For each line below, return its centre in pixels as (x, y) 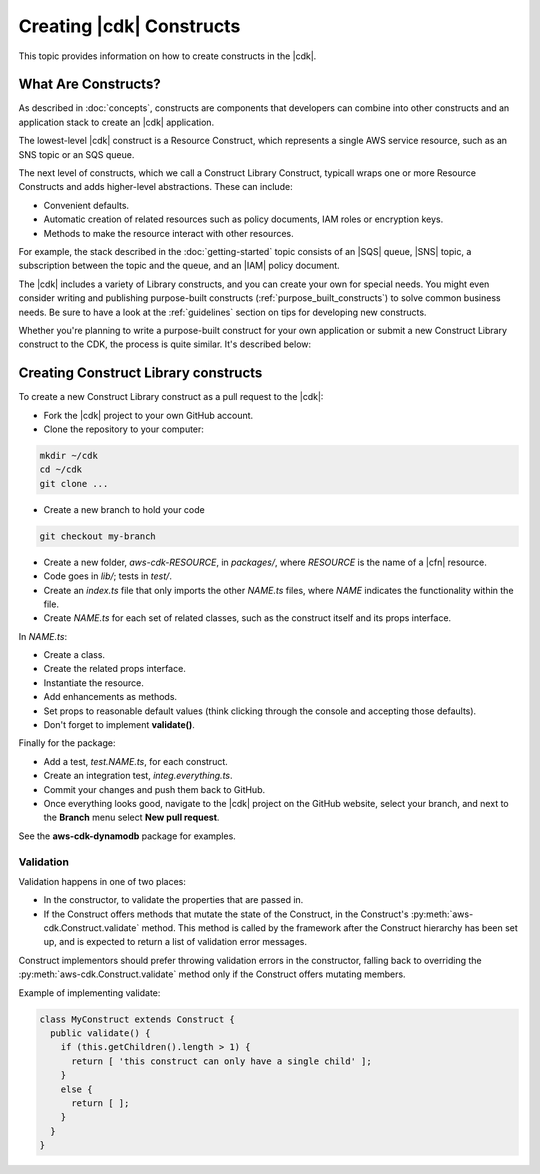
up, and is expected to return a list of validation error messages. (175, 942)
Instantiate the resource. (94, 682)
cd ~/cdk (61, 469)
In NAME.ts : (43, 636)
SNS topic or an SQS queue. (76, 154)
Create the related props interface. (115, 669)
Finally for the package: (67, 743)
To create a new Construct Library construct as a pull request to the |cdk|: (171, 397)
